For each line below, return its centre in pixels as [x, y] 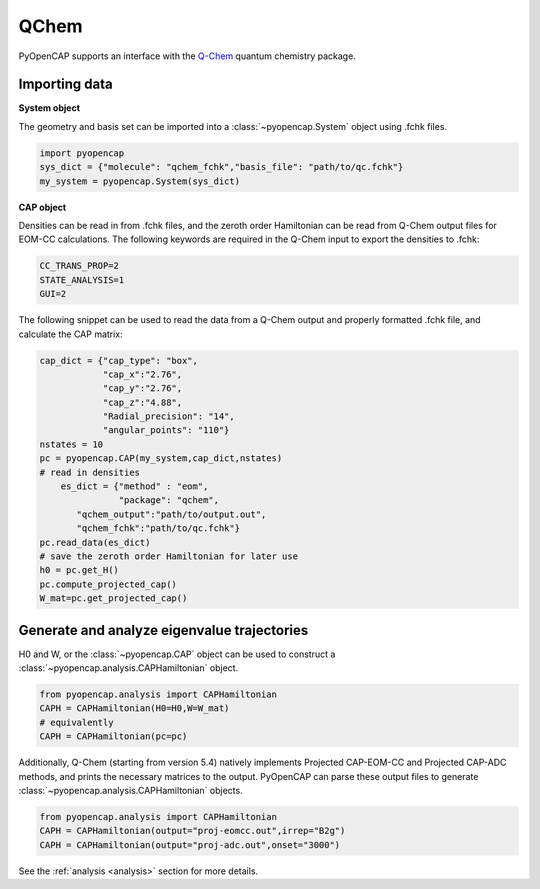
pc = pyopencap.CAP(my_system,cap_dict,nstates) [161, 458]
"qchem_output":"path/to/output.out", [171, 514]
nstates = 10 [71, 444]
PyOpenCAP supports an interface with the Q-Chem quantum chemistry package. [187, 56]
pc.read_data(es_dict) [95, 542]
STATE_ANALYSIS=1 [82, 279]
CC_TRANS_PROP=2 [79, 266]
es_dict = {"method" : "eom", [134, 486]
